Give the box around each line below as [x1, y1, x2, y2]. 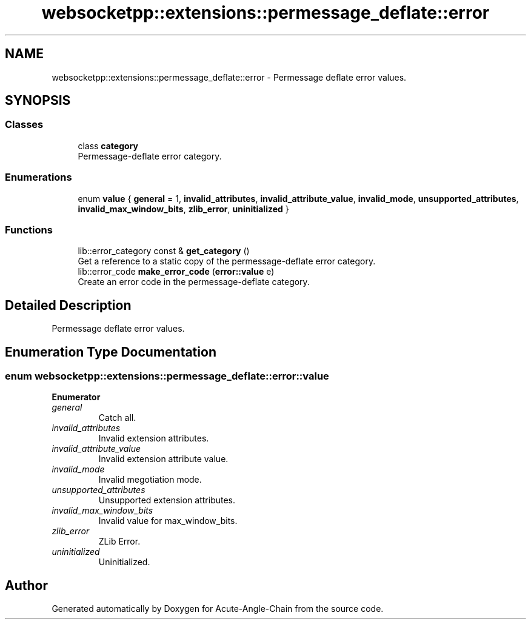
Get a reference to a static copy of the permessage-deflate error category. [78, 256, 376, 267]
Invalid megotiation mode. [98, 474, 202, 485]
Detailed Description [5, 297, 132, 313]
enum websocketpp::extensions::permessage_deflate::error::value [5, 370, 329, 382]
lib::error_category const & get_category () [78, 246, 250, 257]
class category [78, 140, 138, 151]
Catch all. [98, 412, 136, 423]
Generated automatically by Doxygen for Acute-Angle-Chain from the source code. [52, 603, 384, 614]
